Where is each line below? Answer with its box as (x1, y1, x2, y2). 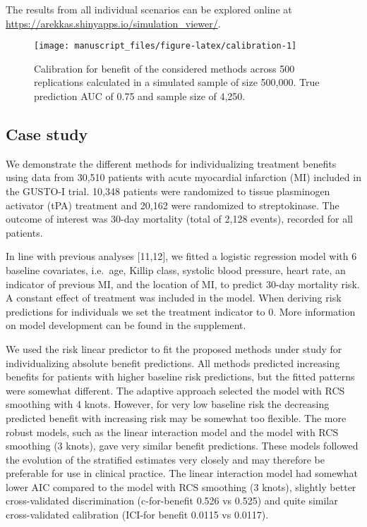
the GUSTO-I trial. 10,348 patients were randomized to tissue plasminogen (6, 184, 330, 199)
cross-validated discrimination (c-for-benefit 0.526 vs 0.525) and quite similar (6, 493, 338, 508)
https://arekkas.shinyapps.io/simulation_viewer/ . (6, 15, 221, 30)
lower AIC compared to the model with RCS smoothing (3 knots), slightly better (6, 479, 356, 494)
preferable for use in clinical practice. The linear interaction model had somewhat (6, 466, 358, 480)
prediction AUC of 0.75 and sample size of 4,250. (34, 89, 246, 104)
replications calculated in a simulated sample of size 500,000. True (34, 75, 320, 89)
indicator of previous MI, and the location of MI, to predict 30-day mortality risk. (6, 276, 360, 291)
